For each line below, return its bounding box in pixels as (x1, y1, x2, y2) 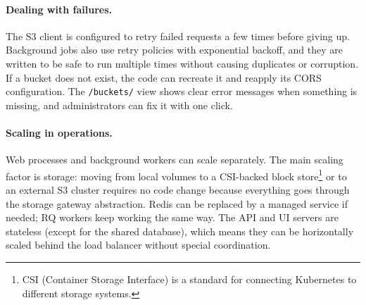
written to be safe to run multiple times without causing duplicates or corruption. (6, 56, 359, 70)
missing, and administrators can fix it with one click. (6, 97, 233, 112)
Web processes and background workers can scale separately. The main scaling (6, 152, 343, 167)
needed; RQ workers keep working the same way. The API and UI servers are (6, 210, 339, 225)
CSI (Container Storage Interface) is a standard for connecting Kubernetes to (22, 272, 357, 287)
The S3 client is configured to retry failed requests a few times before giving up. (6, 28, 350, 43)
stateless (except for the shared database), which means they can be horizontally (6, 223, 354, 238)
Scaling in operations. (6, 125, 113, 140)
